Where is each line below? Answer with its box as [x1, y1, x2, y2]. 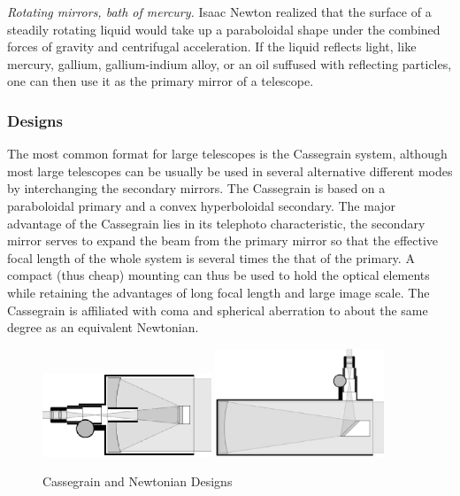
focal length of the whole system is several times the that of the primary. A [7, 248, 415, 267]
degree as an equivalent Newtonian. [7, 318, 199, 337]
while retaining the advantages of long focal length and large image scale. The [7, 283, 430, 301]
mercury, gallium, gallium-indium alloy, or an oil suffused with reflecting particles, [7, 54, 452, 73]
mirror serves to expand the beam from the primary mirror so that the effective [7, 231, 439, 250]
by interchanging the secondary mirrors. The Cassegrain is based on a [7, 179, 386, 198]
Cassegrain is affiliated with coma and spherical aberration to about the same [7, 300, 428, 319]
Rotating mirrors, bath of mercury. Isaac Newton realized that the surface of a [7, 3, 432, 20]
